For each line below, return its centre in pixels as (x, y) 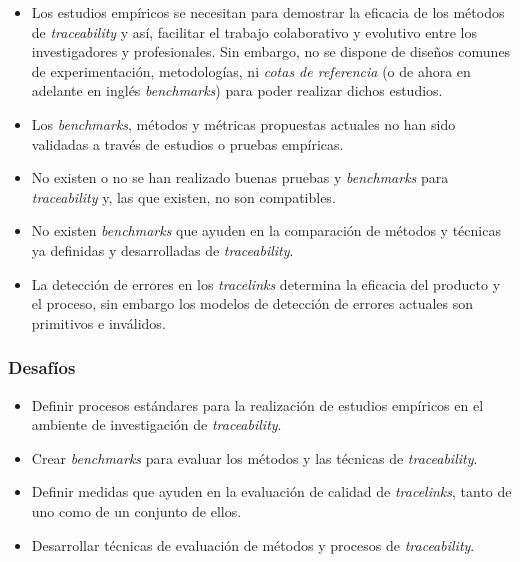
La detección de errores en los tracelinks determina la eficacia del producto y (266, 283)
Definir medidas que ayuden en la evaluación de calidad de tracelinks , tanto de (271, 491)
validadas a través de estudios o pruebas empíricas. (187, 143)
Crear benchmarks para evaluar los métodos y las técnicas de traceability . (254, 457)
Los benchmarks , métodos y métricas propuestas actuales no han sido (243, 123)
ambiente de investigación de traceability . (156, 424)
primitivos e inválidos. (98, 322)
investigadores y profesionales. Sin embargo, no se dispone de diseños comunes (271, 51)
